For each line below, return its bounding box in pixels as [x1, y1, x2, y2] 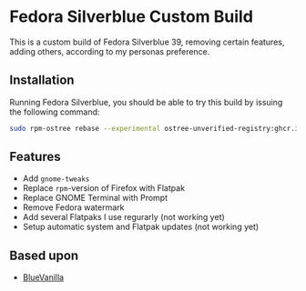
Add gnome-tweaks [22, 173, 90, 184]
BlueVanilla [22, 272, 65, 283]
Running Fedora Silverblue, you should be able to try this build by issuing [9, 96, 283, 107]
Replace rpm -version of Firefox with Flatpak [22, 183, 185, 194]
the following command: [9, 106, 100, 117]
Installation [9, 73, 75, 88]
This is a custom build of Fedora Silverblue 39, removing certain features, [9, 36, 285, 47]
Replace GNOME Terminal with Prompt [22, 193, 168, 204]
